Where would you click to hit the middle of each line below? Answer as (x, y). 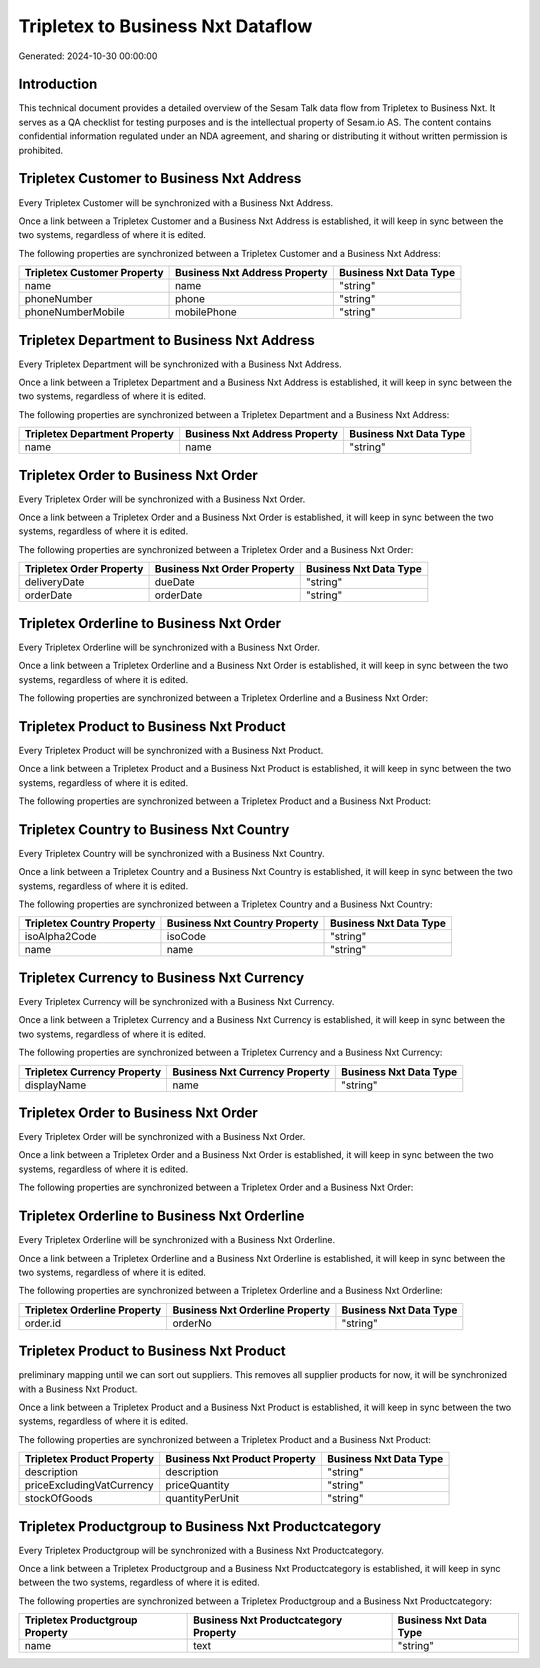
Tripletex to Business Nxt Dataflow (165, 26)
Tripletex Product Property (89, 1459)
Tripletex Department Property (99, 434)
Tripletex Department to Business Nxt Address (166, 340)
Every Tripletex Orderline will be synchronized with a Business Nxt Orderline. (176, 1240)
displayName (55, 1085)
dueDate (174, 582)
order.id (43, 1323)
